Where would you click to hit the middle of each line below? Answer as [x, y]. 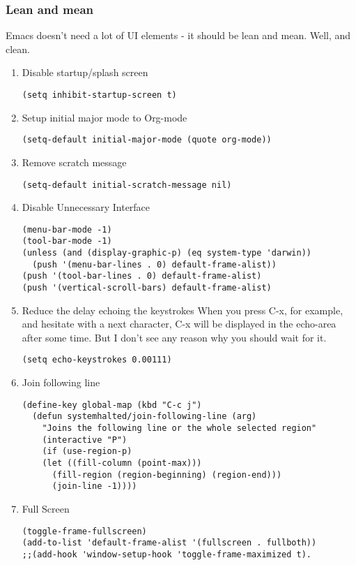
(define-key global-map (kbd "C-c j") [112, 405]
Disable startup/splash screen [85, 72]
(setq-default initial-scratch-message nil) [127, 185]
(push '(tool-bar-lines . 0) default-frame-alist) [142, 276]
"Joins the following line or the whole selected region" [179, 428]
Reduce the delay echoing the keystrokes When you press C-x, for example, [183, 310]
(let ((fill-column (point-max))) [122, 463]
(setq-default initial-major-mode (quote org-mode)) [147, 140]
